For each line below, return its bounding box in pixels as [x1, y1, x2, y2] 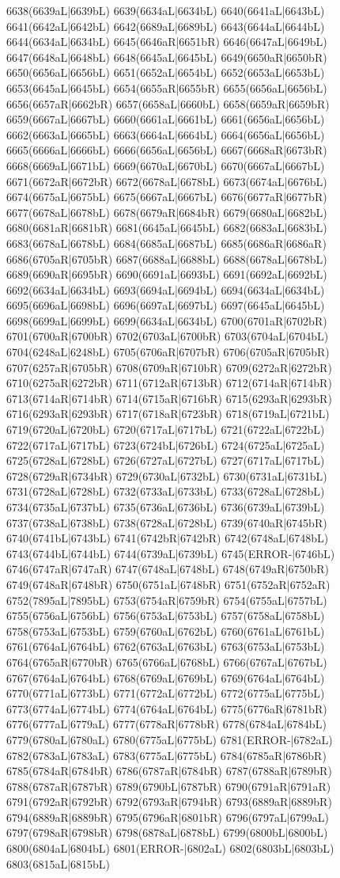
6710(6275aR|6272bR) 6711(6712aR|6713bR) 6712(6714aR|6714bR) [6, 374, 332, 391]
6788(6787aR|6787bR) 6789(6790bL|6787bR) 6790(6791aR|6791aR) [6, 777, 331, 794]
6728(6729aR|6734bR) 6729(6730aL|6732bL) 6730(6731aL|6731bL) [6, 467, 327, 484]
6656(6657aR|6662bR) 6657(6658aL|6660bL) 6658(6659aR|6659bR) [6, 95, 330, 112]
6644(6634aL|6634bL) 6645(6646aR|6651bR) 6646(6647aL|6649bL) [6, 33, 327, 50]
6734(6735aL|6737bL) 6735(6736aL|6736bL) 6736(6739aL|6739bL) [6, 499, 325, 515]
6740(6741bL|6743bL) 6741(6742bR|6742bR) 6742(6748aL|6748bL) [6, 530, 329, 546]
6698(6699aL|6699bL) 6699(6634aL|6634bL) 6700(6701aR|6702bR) [6, 312, 327, 329]
